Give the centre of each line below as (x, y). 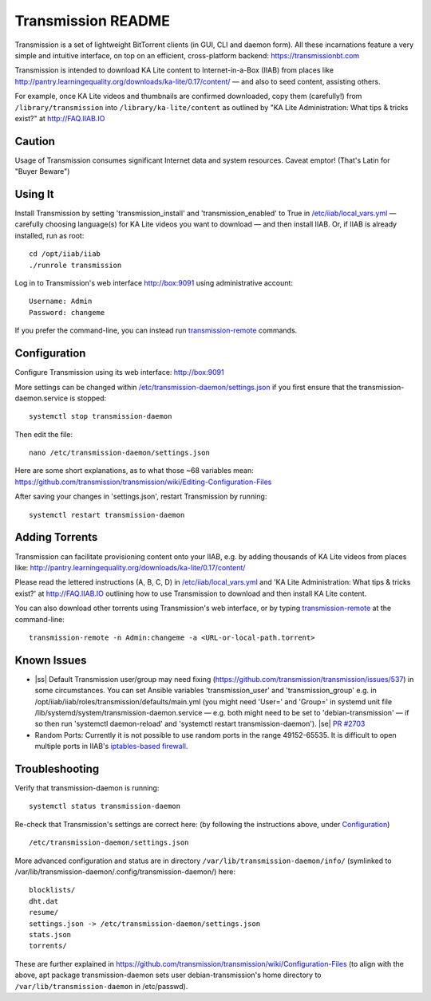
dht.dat (44, 901)
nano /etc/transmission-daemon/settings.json (120, 453)
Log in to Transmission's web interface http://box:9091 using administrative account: (154, 283)
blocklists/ (52, 890)
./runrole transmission (75, 265)
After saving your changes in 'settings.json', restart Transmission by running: (141, 497)
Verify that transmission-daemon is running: (87, 788)
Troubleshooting (57, 768)
